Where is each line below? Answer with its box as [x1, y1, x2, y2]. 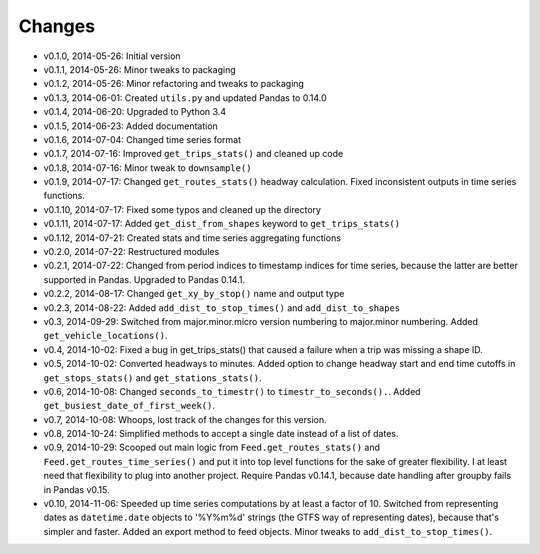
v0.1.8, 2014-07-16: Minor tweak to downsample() [43, 161, 252, 174]
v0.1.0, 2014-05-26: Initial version [43, 50, 181, 62]
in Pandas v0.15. [43, 483, 110, 495]
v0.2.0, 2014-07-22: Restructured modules [43, 246, 220, 258]
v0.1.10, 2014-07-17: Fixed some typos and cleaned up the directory [43, 203, 322, 215]
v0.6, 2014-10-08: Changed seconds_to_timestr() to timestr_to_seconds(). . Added [43, 385, 421, 397]
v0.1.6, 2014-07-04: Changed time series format [43, 133, 242, 145]
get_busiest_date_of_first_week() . [43, 400, 215, 412]
